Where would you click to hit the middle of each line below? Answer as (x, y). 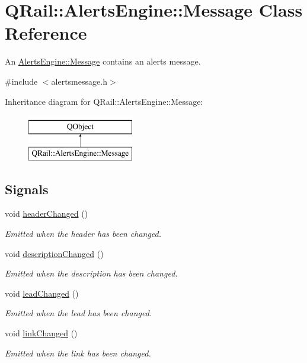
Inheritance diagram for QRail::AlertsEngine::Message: (104, 101)
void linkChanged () (41, 333)
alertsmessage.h (79, 81)
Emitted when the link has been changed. (78, 353)
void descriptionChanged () (54, 253)
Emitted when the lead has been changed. (79, 313)
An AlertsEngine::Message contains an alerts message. (103, 61)
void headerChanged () (47, 213)
